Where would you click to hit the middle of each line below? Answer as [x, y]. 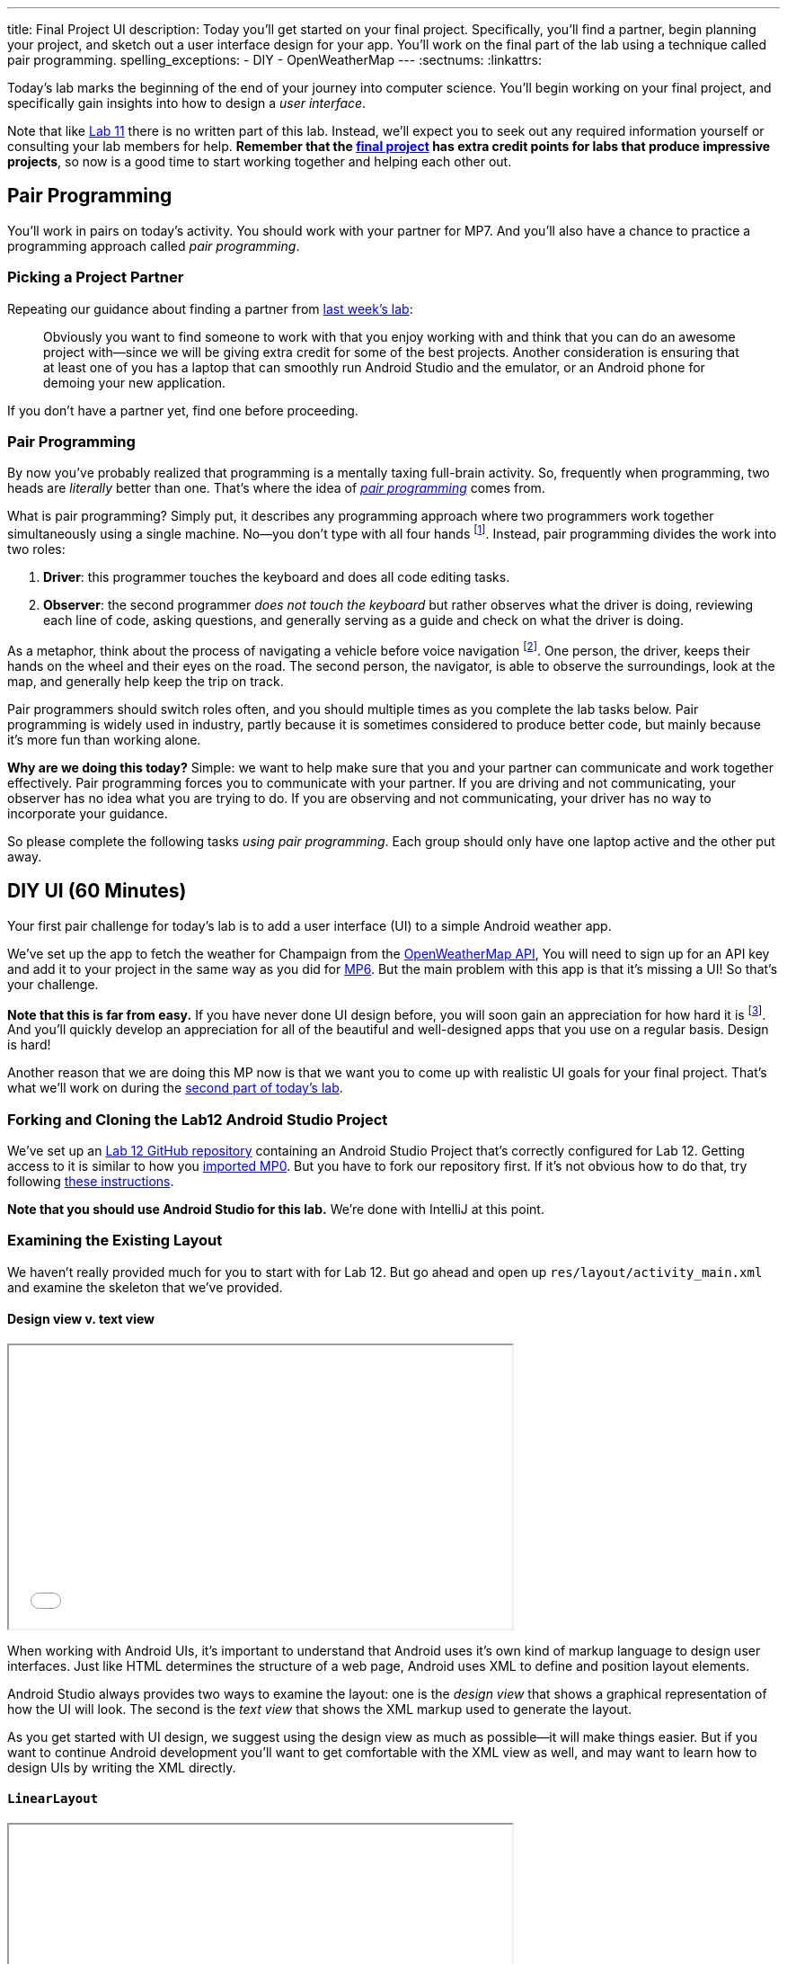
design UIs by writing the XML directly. [122, 1767]
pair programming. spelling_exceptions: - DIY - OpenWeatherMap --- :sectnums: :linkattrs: [274, 60]
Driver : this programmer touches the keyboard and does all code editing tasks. [277, 577]
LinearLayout [53, 1799]
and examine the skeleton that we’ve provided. [145, 1287]
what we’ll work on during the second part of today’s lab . [175, 1088]
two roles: [36, 549]
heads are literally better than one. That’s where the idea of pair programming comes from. [276, 488]
